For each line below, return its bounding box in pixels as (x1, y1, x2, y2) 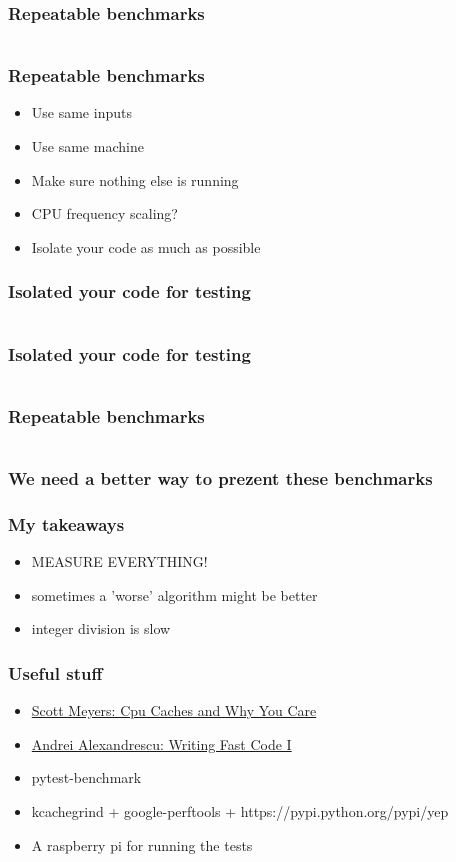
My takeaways (8, 511, 125, 536)
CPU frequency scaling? (31, 203, 178, 224)
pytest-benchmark (31, 767, 142, 788)
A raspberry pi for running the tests (31, 834, 253, 855)
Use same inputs (31, 102, 132, 123)
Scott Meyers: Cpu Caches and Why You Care (31, 700, 317, 721)
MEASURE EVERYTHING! (31, 551, 208, 572)
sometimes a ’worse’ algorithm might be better (31, 584, 318, 605)
